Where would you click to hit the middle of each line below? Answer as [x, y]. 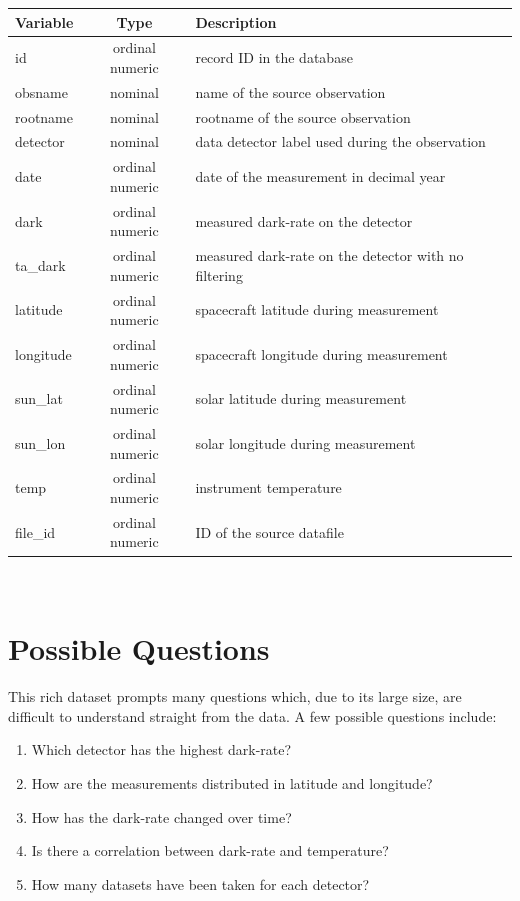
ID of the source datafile [269, 531]
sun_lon [40, 442]
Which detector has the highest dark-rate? [161, 749]
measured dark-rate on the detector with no [329, 255]
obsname [41, 91]
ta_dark [40, 264]
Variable [44, 21]
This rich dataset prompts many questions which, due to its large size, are [235, 696]
